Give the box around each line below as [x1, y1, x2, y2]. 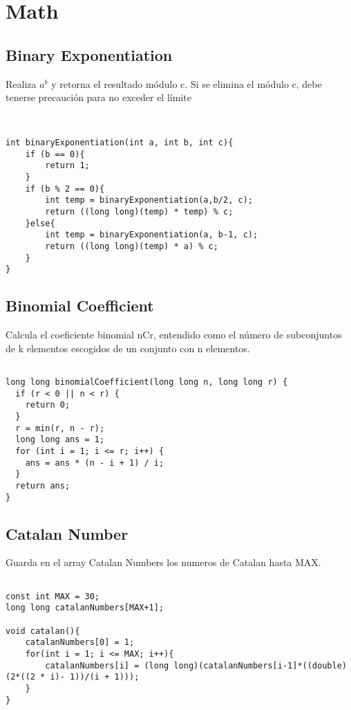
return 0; [25, 400, 70, 410]
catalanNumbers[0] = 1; [25, 637, 135, 648]
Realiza [6, 76, 37, 91]
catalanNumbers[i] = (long [45, 660, 169, 671]
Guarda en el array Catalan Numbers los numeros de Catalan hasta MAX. [6, 555, 321, 570]
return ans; [15, 480, 70, 491]
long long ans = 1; [15, 435, 105, 445]
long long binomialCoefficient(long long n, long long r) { [6, 377, 288, 387]
